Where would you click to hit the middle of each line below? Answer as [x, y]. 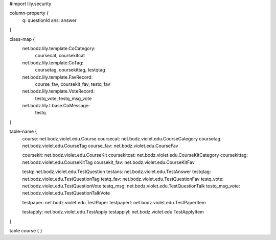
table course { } [26, 230]
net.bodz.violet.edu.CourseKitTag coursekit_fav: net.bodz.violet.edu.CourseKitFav [109, 162]
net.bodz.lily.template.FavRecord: [57, 77]
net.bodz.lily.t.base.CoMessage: [56, 106]
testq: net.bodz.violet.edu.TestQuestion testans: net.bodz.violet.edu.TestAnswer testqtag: [117, 172]
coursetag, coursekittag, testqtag [70, 70]
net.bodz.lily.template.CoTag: [53, 63]
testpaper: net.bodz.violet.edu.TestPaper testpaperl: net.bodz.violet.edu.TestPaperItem [114, 202]
